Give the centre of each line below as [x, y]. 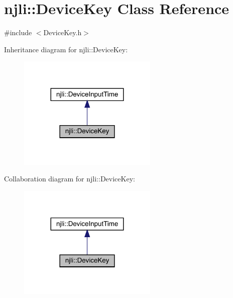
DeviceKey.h [63, 32]
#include [18, 32]
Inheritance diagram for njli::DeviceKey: [66, 49]
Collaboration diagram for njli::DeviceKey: [70, 179]
